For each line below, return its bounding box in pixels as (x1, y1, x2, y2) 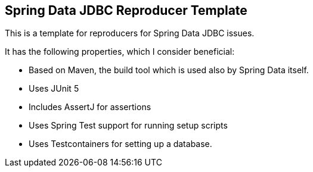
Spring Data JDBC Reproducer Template (5, 3, 247, 18)
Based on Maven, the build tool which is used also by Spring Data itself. (29, 65, 309, 76)
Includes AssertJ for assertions (29, 102, 151, 112)
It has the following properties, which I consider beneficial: (5, 46, 235, 57)
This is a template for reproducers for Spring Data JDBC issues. (5, 28, 255, 39)
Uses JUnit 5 (29, 83, 79, 94)
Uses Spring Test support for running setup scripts (29, 120, 228, 131)
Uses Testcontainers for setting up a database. (29, 139, 212, 149)
